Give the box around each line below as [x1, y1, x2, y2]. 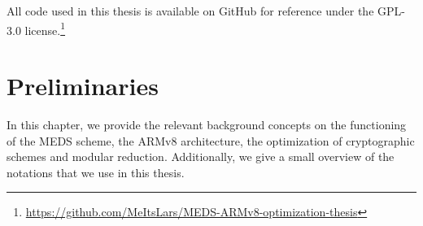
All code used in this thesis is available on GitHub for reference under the [7, 2, 374, 19]
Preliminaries [7, 69, 159, 102]
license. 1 [24, 19, 66, 38]
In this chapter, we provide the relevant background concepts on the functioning [7, 115, 407, 133]
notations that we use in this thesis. [7, 163, 185, 180]
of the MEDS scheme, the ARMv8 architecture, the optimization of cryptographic [7, 132, 415, 149]
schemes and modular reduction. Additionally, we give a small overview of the [7, 148, 395, 165]
